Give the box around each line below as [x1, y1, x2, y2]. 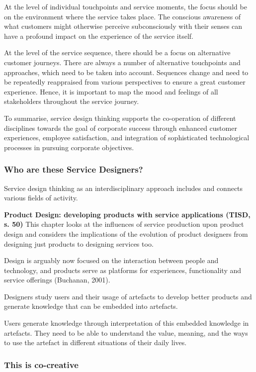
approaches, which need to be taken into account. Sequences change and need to [4, 67, 249, 77]
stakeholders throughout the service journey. [4, 96, 139, 106]
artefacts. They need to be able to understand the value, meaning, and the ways [4, 327, 248, 338]
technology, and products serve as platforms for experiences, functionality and [4, 265, 242, 275]
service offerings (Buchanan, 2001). [4, 275, 110, 285]
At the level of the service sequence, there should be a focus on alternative [4, 47, 231, 58]
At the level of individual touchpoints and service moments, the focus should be [4, 1, 247, 11]
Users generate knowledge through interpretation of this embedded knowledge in [4, 318, 249, 328]
